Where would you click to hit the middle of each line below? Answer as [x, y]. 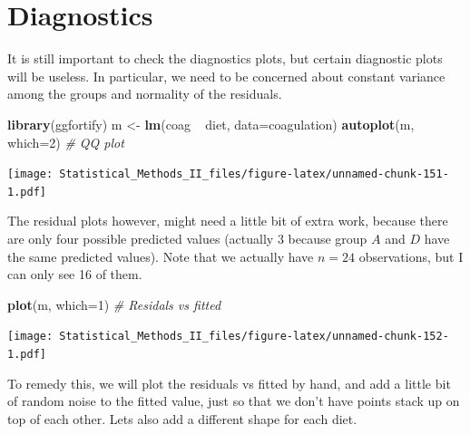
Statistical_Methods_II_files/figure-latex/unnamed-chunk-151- [254, 174]
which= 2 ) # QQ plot [66, 142]
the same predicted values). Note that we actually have [161, 256]
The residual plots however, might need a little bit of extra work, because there [228, 221]
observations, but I [411, 256]
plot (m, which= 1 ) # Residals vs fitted [114, 304]
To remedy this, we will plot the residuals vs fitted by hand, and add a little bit [229, 383]
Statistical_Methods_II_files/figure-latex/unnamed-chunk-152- [254, 337]
